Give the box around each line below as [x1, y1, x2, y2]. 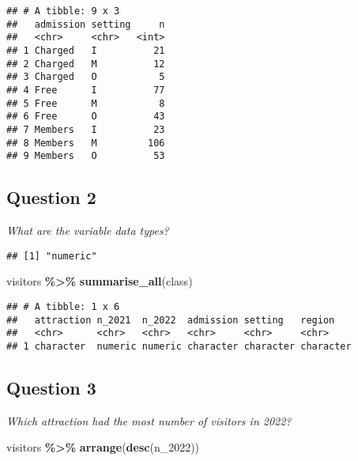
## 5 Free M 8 [6, 97, 165, 109]
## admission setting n [6, 18, 165, 30]
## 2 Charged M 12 [6, 58, 165, 70]
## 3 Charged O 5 [6, 71, 165, 83]
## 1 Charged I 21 [6, 44, 165, 56]
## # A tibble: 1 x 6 [6, 300, 120, 312]
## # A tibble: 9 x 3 [6, 6, 120, 17]
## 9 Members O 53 [6, 150, 165, 162]
